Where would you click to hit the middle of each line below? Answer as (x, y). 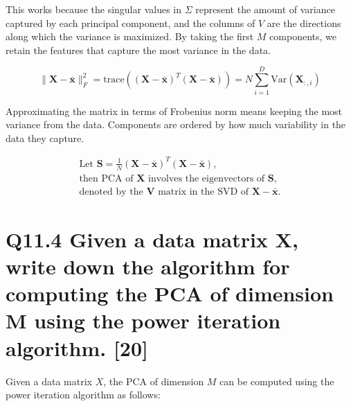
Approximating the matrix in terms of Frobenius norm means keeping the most (174, 111)
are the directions (304, 23)
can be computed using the (277, 381)
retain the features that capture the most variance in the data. (138, 50)
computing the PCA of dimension (170, 293)
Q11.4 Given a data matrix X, (152, 239)
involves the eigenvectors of (207, 178)
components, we (303, 36)
